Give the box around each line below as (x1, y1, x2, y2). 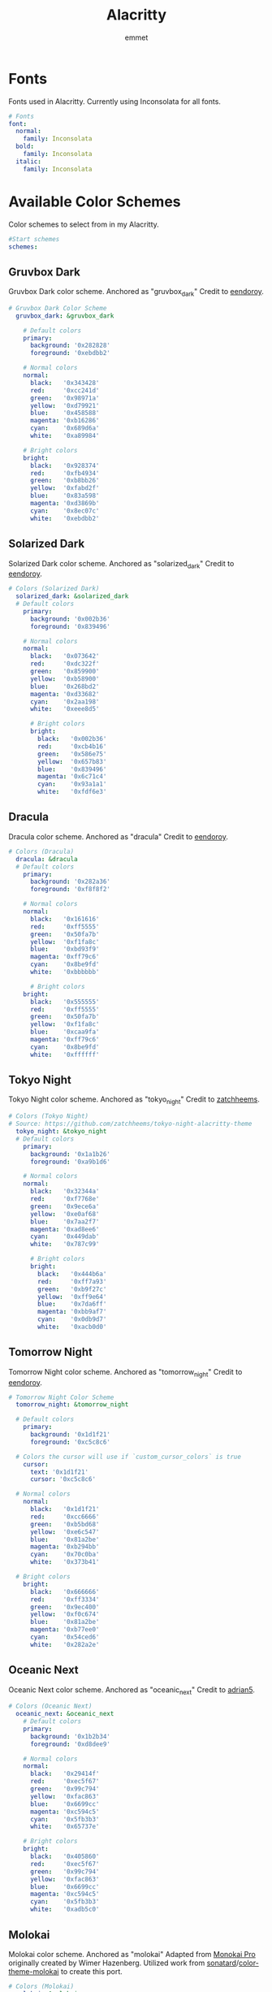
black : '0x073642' (29, 652, 100, 660)
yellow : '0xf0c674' (29, 1610, 100, 1618)
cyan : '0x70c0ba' (29, 1550, 100, 1559)
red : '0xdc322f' (29, 660, 100, 668)
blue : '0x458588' (29, 409, 100, 418)
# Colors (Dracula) (8, 847, 75, 855)
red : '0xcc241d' (29, 386, 100, 395)
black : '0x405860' (29, 1852, 100, 1861)
